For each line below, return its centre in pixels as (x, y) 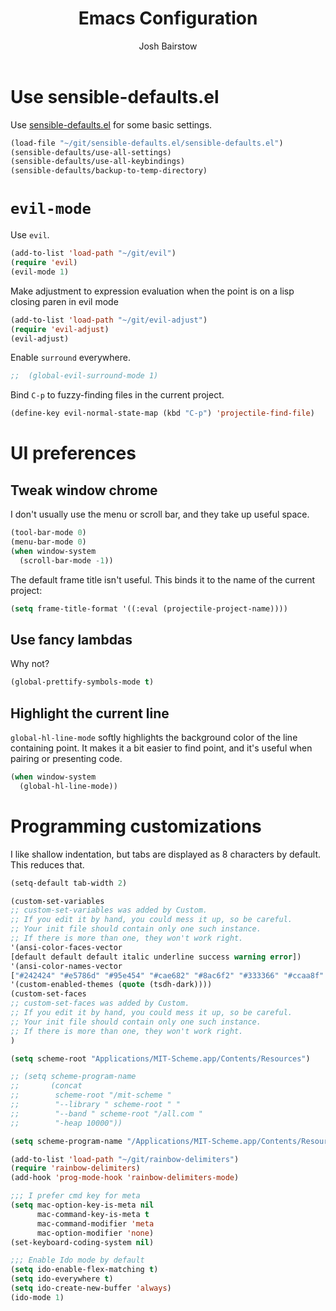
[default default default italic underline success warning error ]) (156, 957)
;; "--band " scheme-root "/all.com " (106, 1113)
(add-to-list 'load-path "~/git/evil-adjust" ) (109, 320)
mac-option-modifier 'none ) (95, 1233)
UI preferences (73, 453)
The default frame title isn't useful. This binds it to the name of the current (163, 579)
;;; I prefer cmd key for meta (75, 1196)
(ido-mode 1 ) (37, 1297)
